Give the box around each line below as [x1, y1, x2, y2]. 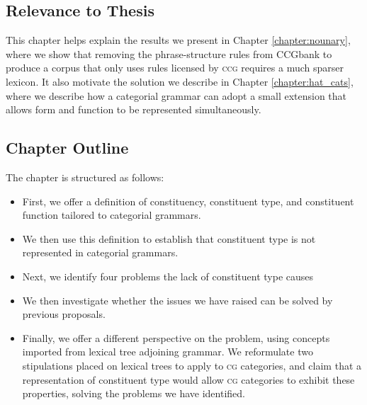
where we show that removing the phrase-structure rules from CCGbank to [6, 46, 332, 61]
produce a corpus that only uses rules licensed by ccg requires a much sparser [6, 60, 344, 75]
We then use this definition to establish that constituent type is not [22, 231, 316, 246]
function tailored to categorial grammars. [22, 207, 201, 222]
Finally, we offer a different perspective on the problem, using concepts [22, 330, 330, 345]
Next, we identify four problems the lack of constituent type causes [22, 268, 314, 283]
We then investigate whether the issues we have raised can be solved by [22, 292, 333, 307]
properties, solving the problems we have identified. [22, 386, 245, 401]
